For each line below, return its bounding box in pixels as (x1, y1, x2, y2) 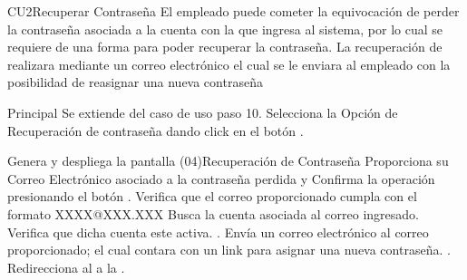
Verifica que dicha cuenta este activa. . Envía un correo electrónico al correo (7, 222, 429, 241)
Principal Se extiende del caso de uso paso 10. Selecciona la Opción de (7, 102, 398, 121)
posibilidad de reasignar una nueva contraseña (7, 72, 263, 92)
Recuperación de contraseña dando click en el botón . (7, 121, 304, 140)
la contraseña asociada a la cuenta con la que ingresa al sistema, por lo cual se (7, 19, 443, 38)
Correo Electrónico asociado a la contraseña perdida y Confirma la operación (7, 169, 435, 188)
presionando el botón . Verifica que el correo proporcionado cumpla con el (7, 187, 417, 206)
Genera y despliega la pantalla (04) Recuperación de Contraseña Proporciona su (7, 151, 449, 170)
